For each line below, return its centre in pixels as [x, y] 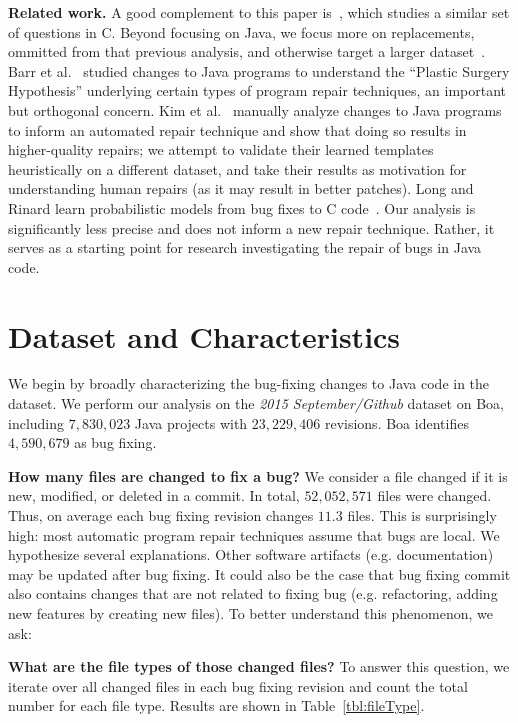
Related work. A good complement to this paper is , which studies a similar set [259, 12]
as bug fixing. [115, 442]
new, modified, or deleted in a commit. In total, [154, 495]
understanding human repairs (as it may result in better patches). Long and [241, 188]
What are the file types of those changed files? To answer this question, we [259, 666]
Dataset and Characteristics [204, 335]
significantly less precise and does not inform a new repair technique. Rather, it [251, 227]
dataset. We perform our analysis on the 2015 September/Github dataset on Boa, [256, 403]
